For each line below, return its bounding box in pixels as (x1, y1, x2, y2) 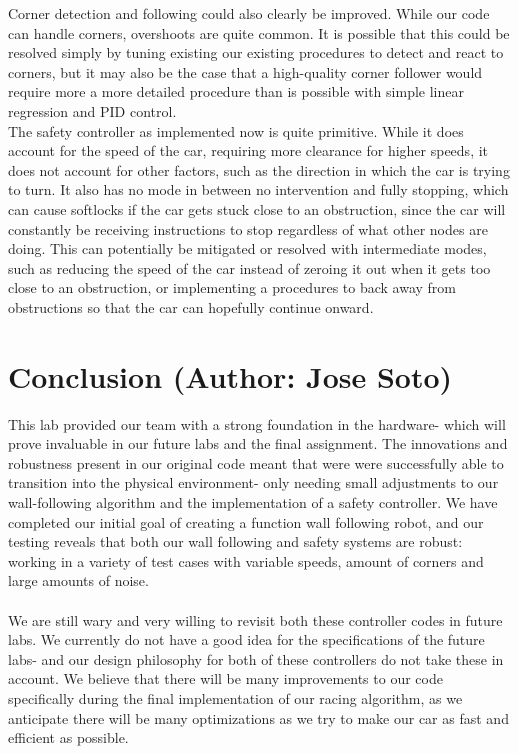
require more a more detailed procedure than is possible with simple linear (8, 81, 464, 102)
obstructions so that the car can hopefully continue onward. (8, 296, 374, 317)
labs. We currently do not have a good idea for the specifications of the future (8, 629, 485, 650)
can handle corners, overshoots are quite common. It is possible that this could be (8, 22, 510, 43)
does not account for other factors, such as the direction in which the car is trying (8, 159, 510, 180)
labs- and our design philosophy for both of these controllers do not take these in (8, 648, 504, 669)
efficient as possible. (8, 727, 129, 748)
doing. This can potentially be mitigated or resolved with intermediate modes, (8, 238, 487, 259)
